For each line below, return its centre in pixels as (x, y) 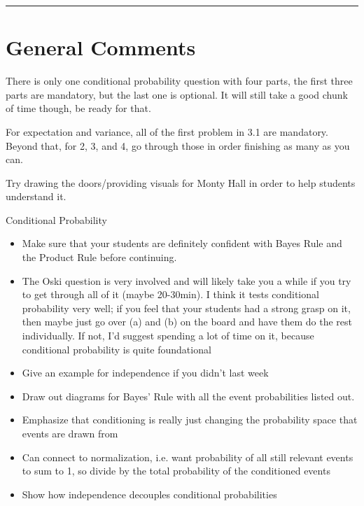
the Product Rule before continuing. (99, 257)
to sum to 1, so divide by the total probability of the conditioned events (176, 471)
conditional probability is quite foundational (117, 349)
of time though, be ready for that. (78, 108)
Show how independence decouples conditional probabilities (149, 494)
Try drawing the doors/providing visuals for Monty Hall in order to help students (181, 182)
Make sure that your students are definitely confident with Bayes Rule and (182, 243)
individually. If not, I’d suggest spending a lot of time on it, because (168, 336)
